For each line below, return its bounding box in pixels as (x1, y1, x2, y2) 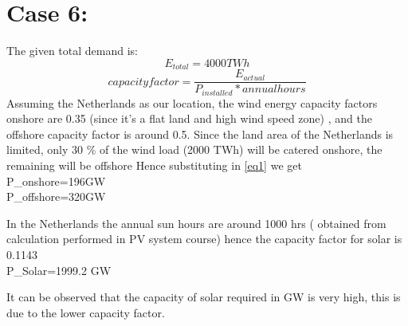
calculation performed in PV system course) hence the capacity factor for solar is (6, 230, 402, 247)
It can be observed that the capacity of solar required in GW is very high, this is (6, 289, 401, 305)
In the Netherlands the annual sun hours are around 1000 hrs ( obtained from (6, 214, 386, 231)
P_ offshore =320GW (6, 188, 106, 205)
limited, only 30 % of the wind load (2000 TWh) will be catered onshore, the (6, 141, 382, 158)
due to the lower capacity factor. (6, 304, 165, 320)
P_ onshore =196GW (6, 172, 106, 189)
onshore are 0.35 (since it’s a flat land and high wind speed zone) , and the (6, 110, 372, 127)
